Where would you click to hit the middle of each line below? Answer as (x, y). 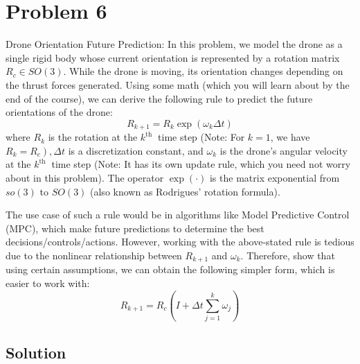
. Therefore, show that (288, 255)
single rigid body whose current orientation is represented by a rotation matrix (173, 57)
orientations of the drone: (59, 112)
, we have (290, 137)
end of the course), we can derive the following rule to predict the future (159, 98)
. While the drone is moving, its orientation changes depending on (203, 71)
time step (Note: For (201, 137)
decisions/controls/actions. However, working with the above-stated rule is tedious (180, 242)
